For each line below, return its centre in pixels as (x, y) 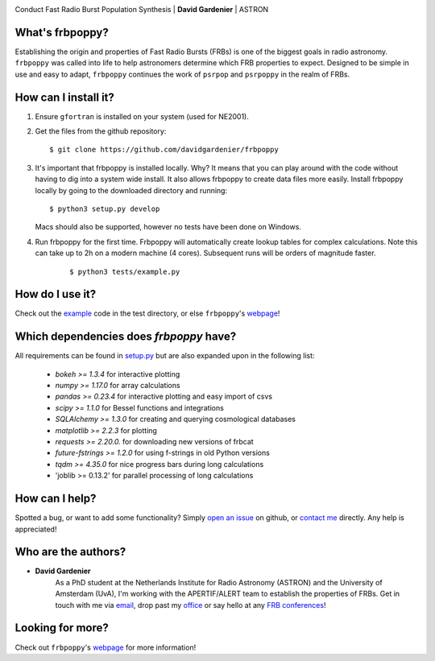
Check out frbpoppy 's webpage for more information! (106, 647)
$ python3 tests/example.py (125, 271)
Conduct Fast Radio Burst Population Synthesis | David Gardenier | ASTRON (142, 9)
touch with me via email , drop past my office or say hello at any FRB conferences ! (191, 605)
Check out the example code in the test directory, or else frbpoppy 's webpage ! (147, 313)
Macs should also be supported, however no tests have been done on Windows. (168, 227)
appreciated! (36, 529)
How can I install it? (64, 97)
